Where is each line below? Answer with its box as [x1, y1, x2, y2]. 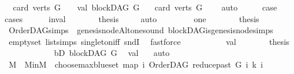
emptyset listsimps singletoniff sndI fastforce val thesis [8, 35, 290, 47]
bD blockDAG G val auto [54, 47, 170, 59]
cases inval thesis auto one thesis [5, 12, 259, 24]
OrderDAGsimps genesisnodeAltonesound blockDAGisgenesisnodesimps [8, 24, 273, 36]
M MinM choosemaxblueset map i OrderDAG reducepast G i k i [8, 58, 263, 70]
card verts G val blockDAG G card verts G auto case [12, 1, 277, 13]
